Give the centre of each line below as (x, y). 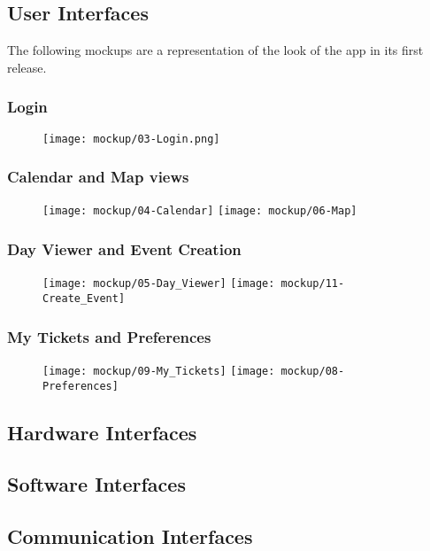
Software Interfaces (96, 484)
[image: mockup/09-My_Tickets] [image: (159, 371)
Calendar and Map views (98, 177)
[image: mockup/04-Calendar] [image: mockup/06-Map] (200, 211)
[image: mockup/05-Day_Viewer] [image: (159, 284)
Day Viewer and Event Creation (124, 249)
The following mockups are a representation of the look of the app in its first (215, 50)
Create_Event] (84, 299)
